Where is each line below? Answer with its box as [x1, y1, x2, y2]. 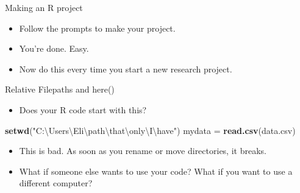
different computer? [19, 177, 93, 189]
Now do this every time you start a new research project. [19, 62, 232, 75]
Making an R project [5, 1, 83, 13]
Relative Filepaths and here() [5, 83, 115, 96]
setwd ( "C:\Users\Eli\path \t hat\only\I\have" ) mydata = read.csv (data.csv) [5, 124, 296, 136]
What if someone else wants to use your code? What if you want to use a [19, 164, 293, 177]
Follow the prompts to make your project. [19, 21, 176, 34]
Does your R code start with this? [19, 103, 147, 116]
